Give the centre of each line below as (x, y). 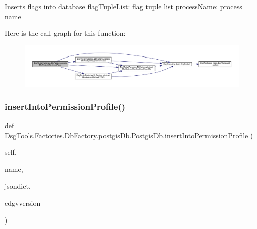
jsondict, (18, 186)
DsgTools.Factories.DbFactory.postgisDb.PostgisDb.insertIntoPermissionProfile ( (129, 135)
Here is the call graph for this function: (65, 33)
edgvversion (23, 203)
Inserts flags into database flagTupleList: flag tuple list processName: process (123, 6)
